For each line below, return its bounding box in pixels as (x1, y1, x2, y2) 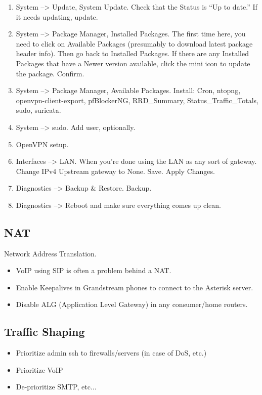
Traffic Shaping (4, 324, 85, 339)
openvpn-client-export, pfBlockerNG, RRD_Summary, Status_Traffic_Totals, (16, 95, 258, 105)
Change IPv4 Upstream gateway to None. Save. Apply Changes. (16, 165, 215, 176)
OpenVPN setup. (16, 139, 69, 149)
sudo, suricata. (16, 105, 61, 115)
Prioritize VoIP (16, 364, 63, 375)
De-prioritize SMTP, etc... (16, 381, 97, 392)
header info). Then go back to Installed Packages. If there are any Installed (16, 48, 249, 59)
